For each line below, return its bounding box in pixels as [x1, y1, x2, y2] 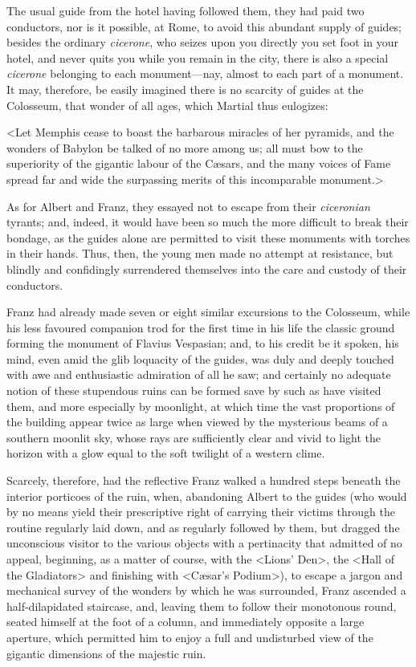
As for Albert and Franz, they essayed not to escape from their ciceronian [6, 197, 370, 214]
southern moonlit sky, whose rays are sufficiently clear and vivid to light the [6, 429, 381, 445]
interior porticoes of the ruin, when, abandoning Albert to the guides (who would [6, 487, 407, 504]
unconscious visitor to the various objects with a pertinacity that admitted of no [6, 535, 402, 551]
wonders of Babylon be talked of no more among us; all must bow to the [6, 139, 363, 156]
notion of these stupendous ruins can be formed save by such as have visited [6, 382, 381, 399]
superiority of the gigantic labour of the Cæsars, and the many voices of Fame [6, 155, 391, 172]
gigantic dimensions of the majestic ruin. [6, 645, 206, 661]
